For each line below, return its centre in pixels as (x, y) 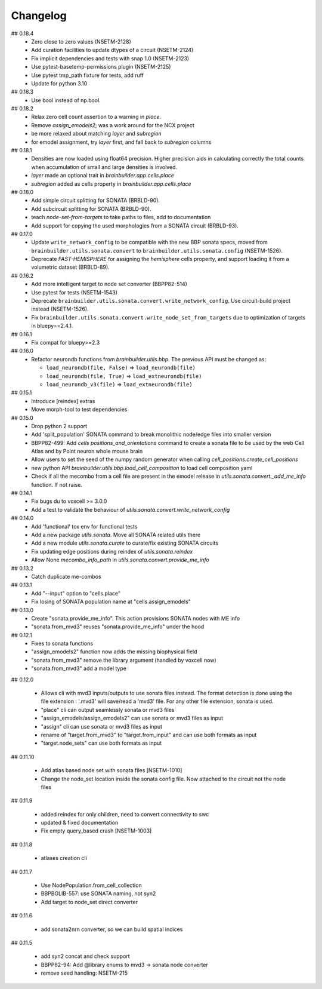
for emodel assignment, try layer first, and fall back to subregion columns (121, 142)
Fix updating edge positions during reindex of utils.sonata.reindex (112, 551)
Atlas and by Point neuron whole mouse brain (87, 451)
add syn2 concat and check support (86, 956)
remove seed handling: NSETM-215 (84, 973)
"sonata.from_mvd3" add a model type (79, 668)
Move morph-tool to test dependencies (79, 410)
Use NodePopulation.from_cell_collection (92, 885)
